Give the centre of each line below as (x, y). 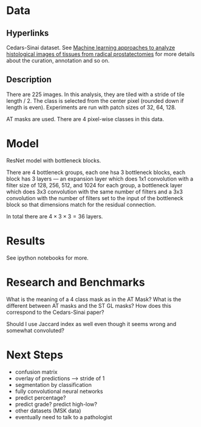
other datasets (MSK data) (48, 411)
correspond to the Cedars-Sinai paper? (55, 312)
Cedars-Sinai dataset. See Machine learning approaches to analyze (91, 47)
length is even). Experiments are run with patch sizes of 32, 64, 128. (91, 107)
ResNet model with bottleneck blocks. (54, 160)
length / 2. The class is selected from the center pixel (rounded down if (95, 100)
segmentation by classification (53, 384)
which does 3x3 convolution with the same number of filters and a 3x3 (95, 192)
